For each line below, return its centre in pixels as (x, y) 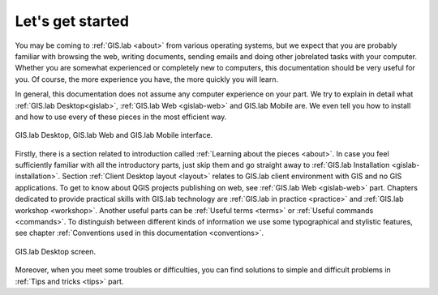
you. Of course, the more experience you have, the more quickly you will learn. (147, 79)
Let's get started (72, 21)
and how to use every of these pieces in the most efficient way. (121, 117)
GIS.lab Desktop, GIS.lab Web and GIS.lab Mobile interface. (114, 135)
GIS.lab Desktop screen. (56, 251)
